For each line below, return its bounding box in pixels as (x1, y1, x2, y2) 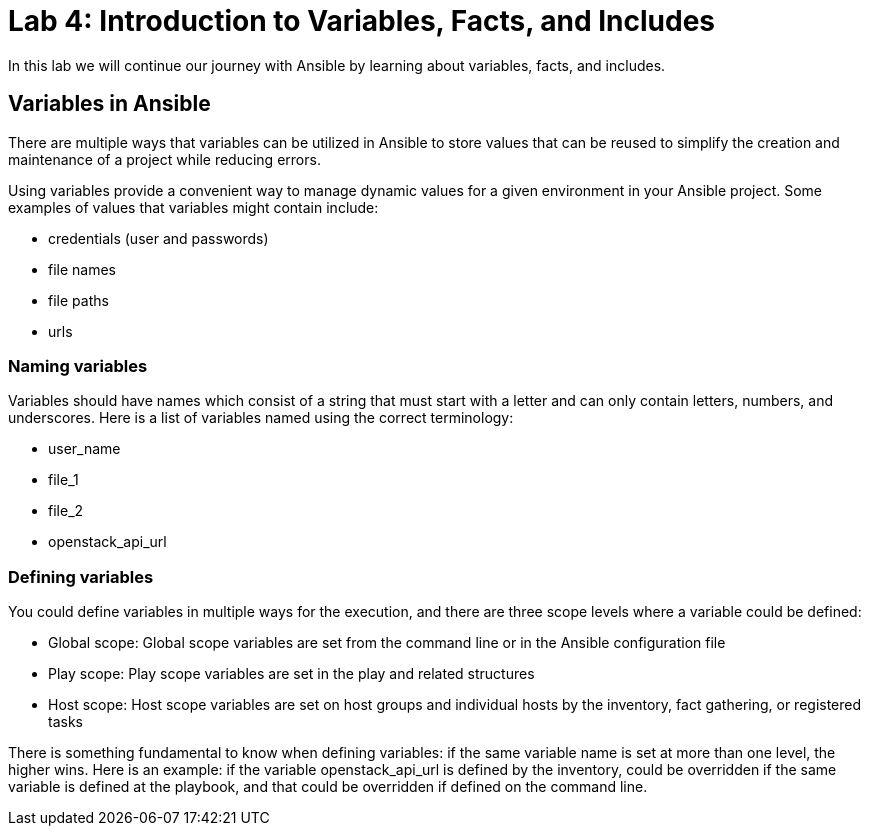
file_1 (48, 471, 79, 489)
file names (48, 260, 117, 278)
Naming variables (8, 355, 148, 376)
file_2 (48, 502, 84, 520)
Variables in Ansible (8, 91, 211, 117)
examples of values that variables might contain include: (8, 198, 379, 216)
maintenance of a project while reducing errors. (8, 150, 321, 168)
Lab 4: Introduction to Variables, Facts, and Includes (8, 4, 716, 38)
